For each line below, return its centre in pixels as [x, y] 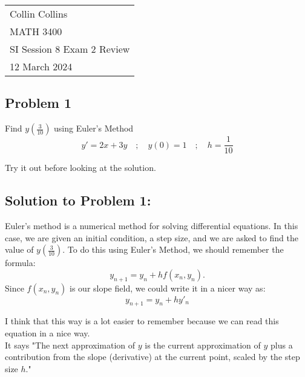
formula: [20, 263]
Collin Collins [39, 14]
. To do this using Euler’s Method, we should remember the [173, 249]
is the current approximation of [203, 345]
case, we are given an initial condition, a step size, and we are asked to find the [152, 237]
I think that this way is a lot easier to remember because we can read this [142, 321]
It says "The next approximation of [70, 345]
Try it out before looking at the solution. [80, 168]
